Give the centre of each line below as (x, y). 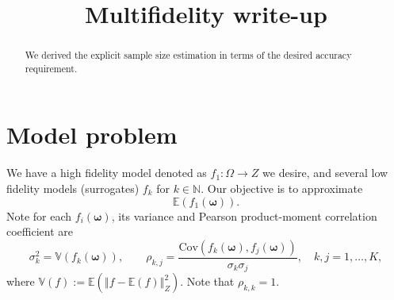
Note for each (39, 215)
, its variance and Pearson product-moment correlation (244, 215)
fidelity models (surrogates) (73, 188)
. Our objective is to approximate (282, 188)
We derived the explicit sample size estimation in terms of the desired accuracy (188, 55)
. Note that (207, 281)
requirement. (51, 68)
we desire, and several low (325, 173)
